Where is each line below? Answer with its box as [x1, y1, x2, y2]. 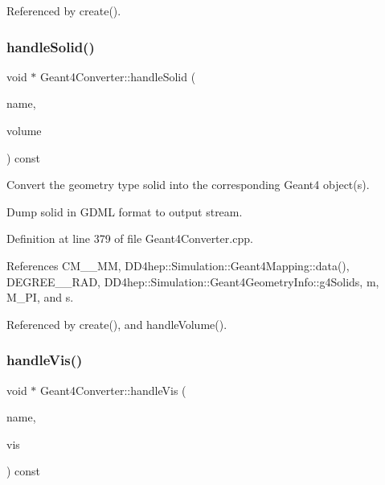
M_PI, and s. [6, 289, 74, 306]
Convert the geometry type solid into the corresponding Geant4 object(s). [6, 176, 370, 193]
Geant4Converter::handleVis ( [40, 381, 186, 398]
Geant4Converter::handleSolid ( [40, 68, 196, 84]
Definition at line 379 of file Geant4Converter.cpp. [6, 230, 253, 247]
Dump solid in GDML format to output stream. [6, 203, 243, 220]
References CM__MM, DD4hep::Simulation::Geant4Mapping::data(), [6, 257, 350, 273]
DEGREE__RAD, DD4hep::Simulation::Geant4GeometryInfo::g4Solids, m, [6, 273, 379, 290]
